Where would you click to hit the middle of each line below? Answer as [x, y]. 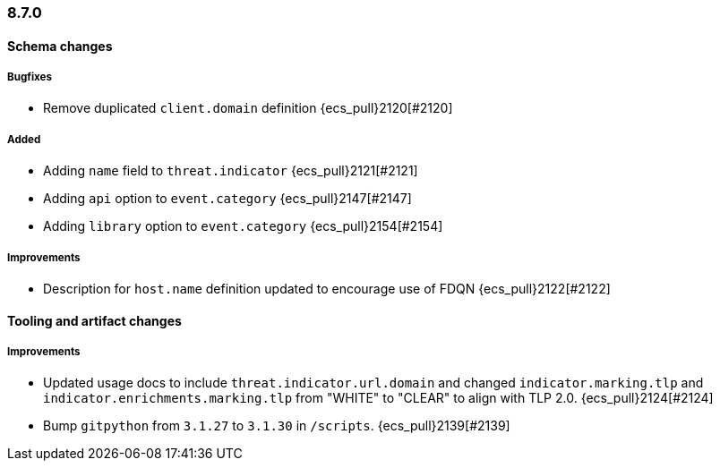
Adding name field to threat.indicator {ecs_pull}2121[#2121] [231, 171]
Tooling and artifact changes [94, 320]
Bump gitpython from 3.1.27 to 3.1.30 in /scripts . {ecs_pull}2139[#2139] [277, 426]
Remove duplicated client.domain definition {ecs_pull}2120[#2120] [248, 108]
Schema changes [60, 46]
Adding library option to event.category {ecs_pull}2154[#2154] [243, 226]
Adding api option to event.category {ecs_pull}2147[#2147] [227, 199]
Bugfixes [30, 77]
